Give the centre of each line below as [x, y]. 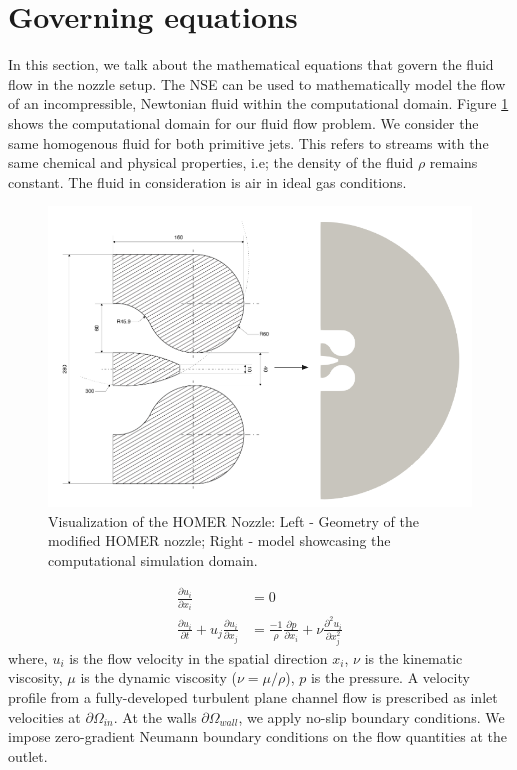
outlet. [28, 755]
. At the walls [155, 716]
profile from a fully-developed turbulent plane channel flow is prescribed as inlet [253, 696]
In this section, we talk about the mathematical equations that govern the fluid [251, 64]
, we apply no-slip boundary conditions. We [371, 716]
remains [453, 162]
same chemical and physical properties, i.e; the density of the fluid [211, 162]
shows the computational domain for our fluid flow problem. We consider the [243, 122]
